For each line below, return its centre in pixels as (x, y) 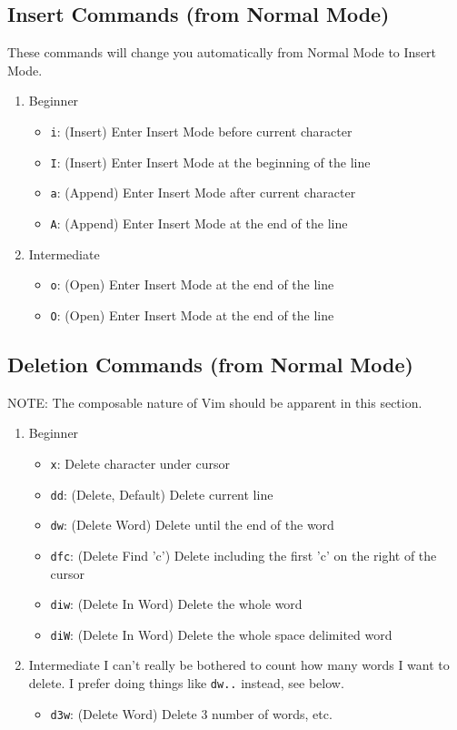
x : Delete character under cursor (140, 463)
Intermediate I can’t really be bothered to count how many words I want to (239, 665)
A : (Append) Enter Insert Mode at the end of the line (199, 223)
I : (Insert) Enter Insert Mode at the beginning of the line (210, 162)
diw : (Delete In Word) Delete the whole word (176, 604)
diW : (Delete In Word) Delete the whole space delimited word (221, 634)
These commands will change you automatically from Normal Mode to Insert (222, 52)
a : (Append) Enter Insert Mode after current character (203, 193)
